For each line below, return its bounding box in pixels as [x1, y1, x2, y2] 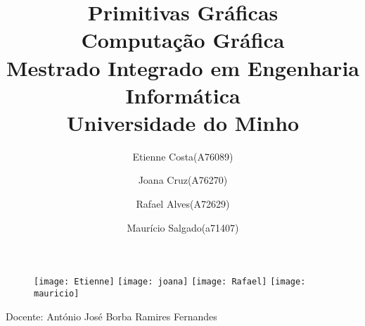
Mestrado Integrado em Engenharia [6, 53, 359, 82]
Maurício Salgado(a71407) [127, 220, 239, 234]
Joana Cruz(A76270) [138, 173, 228, 187]
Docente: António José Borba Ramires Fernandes [6, 308, 217, 323]
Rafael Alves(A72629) [136, 196, 230, 211]
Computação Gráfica [81, 25, 285, 54]
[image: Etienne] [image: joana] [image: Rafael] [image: [34, 277, 306, 287]
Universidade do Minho [66, 108, 300, 137]
